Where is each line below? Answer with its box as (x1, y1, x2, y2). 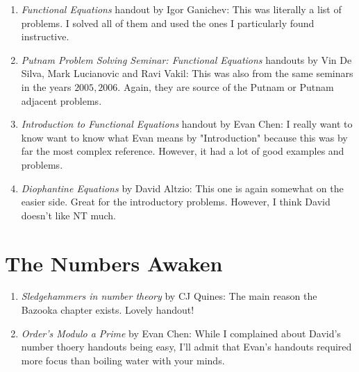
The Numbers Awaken (5, 248, 223, 277)
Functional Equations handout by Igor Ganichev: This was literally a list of (21, 2, 342, 16)
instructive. (21, 29, 69, 44)
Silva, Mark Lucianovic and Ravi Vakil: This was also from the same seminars (21, 66, 353, 81)
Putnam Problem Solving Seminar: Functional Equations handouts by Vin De (21, 52, 352, 67)
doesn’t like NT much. (21, 208, 116, 222)
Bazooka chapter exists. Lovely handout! (21, 303, 194, 317)
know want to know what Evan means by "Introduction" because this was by (21, 130, 348, 144)
